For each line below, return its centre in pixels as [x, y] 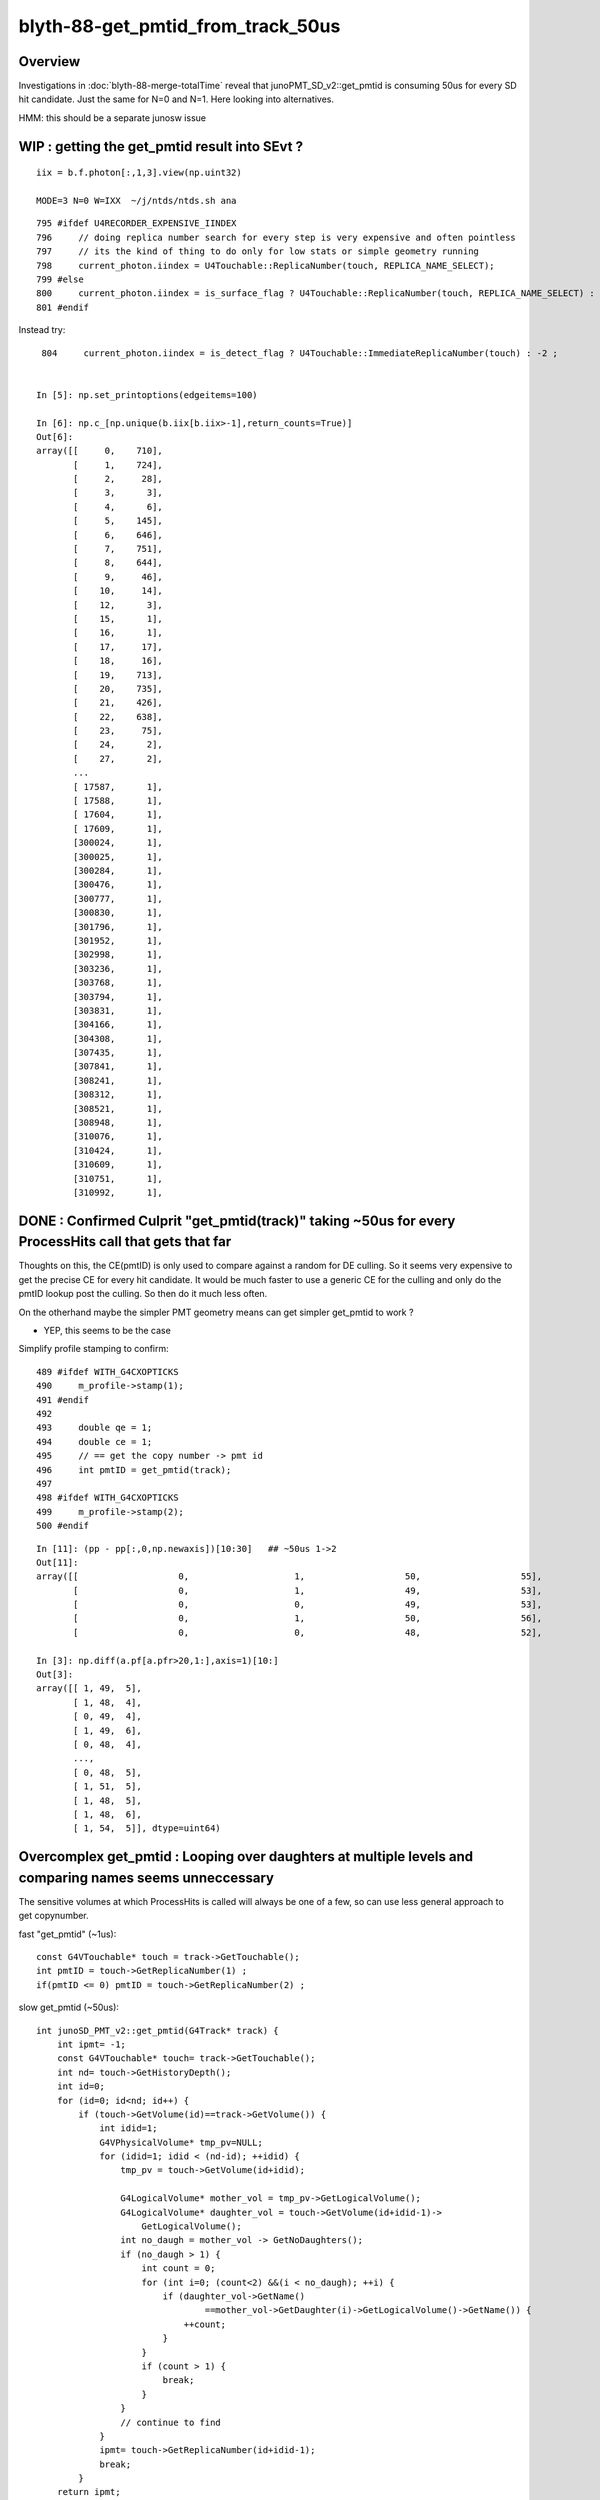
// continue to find [171, 2422]
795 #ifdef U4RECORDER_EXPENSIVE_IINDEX [136, 223]
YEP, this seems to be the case [107, 1331]
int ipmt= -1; [91, 2044]
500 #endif [63, 1526]
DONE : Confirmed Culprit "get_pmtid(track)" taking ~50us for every [237, 1220]
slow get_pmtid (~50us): [69, 2007]
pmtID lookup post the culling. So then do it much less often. [143, 1294]
